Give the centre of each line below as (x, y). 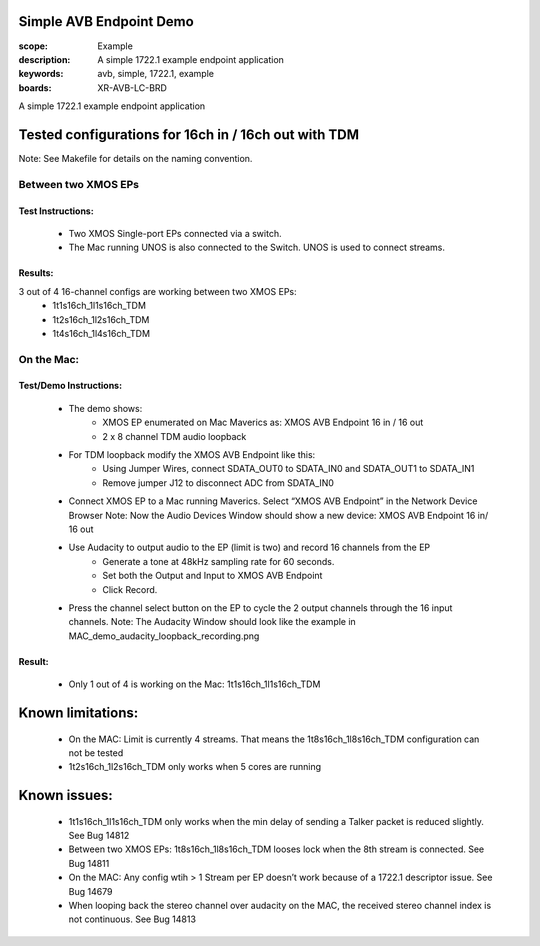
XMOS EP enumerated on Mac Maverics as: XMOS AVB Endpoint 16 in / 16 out (263, 422)
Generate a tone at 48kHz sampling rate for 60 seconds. (218, 561)
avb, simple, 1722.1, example (156, 74)
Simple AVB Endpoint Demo (106, 21)
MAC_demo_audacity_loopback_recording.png (164, 636)
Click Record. (130, 589)
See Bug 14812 (99, 836)
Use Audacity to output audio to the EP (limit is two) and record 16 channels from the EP (249, 547)
